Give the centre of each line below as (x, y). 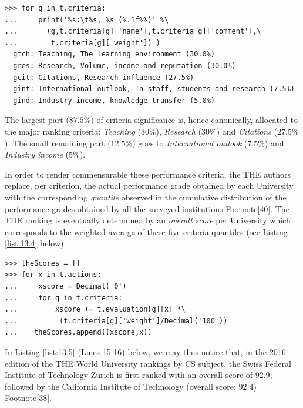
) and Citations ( (247, 131)
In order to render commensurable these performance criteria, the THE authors (148, 174)
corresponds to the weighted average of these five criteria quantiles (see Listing (146, 231)
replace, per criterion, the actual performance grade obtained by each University (149, 185)
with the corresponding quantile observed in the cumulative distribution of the (146, 197)
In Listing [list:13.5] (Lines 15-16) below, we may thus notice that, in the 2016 (145, 352)
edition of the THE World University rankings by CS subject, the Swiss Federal (148, 363)
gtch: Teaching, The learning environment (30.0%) (114, 54)
